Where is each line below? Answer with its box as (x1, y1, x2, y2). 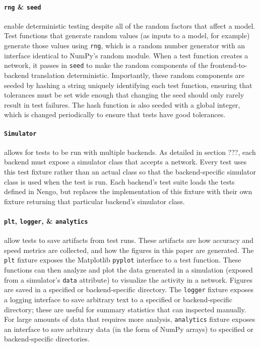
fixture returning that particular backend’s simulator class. (4, 196, 185, 206)
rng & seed (4, 1, 41, 12)
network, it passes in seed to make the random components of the (4, 60, 208, 70)
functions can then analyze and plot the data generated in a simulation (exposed (4, 265, 253, 275)
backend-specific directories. (4, 333, 90, 344)
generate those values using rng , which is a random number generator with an (4, 40, 245, 51)
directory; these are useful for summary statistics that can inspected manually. (4, 304, 246, 314)
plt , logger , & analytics (4, 215, 88, 226)
